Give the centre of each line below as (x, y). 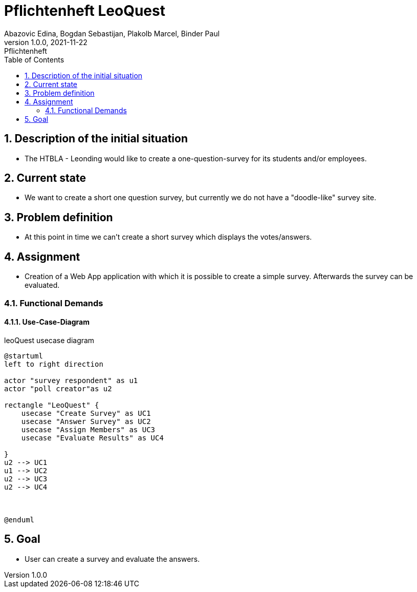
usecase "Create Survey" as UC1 (86, 413)
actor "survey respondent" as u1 (71, 380)
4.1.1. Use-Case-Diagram (47, 322)
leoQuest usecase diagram (49, 340)
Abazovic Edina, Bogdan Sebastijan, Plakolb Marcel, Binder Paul (112, 33)
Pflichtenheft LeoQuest (85, 11)
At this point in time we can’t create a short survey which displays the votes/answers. (168, 237)
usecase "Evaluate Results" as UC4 (92, 438)
